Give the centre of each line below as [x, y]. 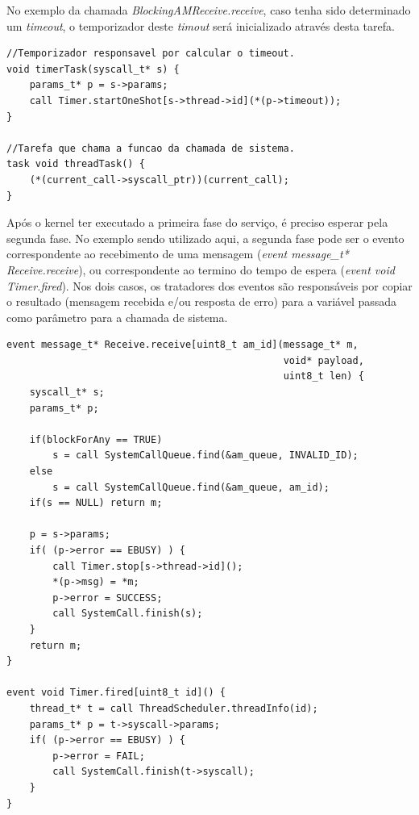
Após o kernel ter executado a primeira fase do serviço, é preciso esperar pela [197, 222]
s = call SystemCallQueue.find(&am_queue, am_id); [191, 487]
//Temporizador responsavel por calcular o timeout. [151, 54]
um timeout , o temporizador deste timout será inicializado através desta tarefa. [201, 25]
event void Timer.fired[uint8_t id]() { [116, 693]
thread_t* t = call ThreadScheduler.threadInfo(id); [174, 708]
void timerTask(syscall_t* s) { [93, 69]
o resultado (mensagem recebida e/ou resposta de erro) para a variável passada [202, 301]
